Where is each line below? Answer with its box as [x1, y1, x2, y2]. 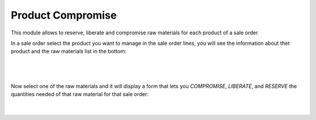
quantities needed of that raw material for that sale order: [11, 90, 149, 97]
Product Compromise [11, 9, 117, 22]
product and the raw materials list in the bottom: [11, 48, 127, 55]
